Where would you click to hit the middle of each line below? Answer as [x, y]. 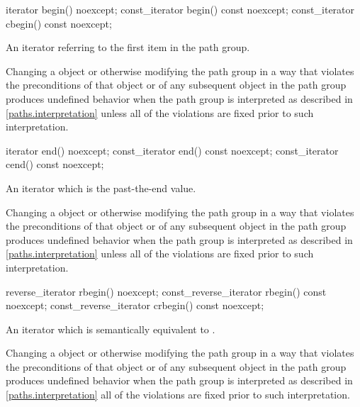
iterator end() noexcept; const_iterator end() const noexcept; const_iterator [172, 150]
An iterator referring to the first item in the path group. [128, 47]
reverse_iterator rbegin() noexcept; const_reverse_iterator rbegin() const [166, 291]
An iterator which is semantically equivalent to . [111, 329]
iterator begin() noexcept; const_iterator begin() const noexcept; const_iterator [180, 9]
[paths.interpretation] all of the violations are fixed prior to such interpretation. [178, 395]
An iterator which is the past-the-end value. [101, 188]
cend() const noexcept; [55, 164]
